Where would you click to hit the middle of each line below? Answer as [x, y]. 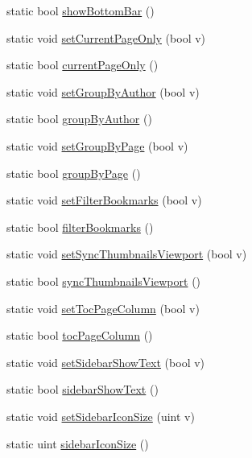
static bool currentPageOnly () [83, 65]
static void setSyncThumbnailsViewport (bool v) [127, 254]
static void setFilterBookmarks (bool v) [104, 200]
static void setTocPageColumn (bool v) [103, 308]
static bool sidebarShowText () [83, 389]
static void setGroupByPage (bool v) [97, 145]
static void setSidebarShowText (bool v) [106, 362]
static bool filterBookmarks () [80, 227]
